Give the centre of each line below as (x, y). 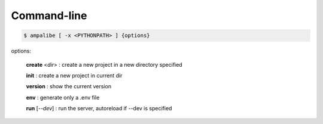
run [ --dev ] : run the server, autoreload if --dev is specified (99, 108)
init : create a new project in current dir (74, 75)
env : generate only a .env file (63, 97)
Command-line (49, 15)
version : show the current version (69, 86)
